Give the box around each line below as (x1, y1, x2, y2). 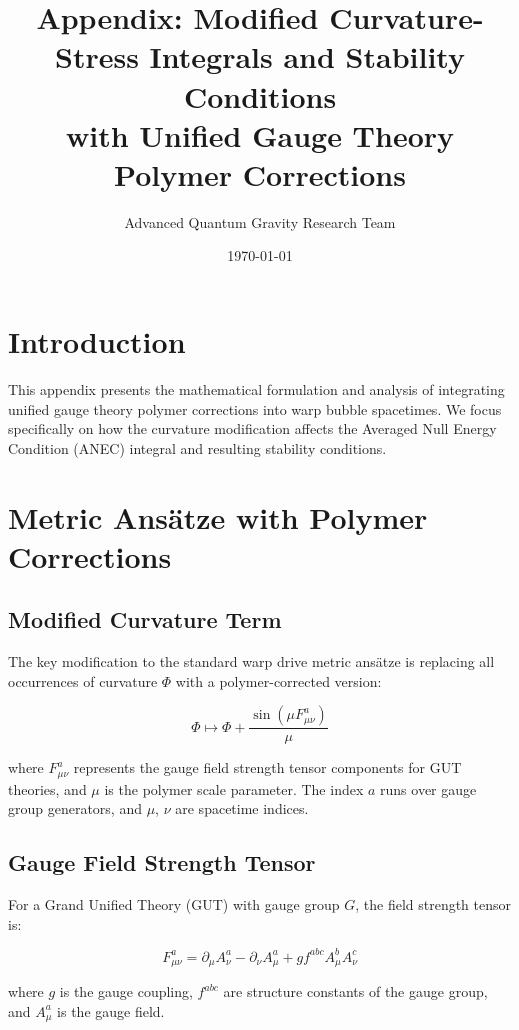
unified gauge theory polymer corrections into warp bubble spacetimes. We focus (8, 398, 502, 419)
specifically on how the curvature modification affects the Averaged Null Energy (8, 418, 497, 439)
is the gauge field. (57, 1000, 165, 1021)
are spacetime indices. (175, 798, 309, 819)
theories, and (8, 778, 87, 799)
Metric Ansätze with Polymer (8, 496, 428, 537)
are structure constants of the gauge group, (223, 981, 488, 1002)
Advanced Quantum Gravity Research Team (124, 211, 396, 232)
